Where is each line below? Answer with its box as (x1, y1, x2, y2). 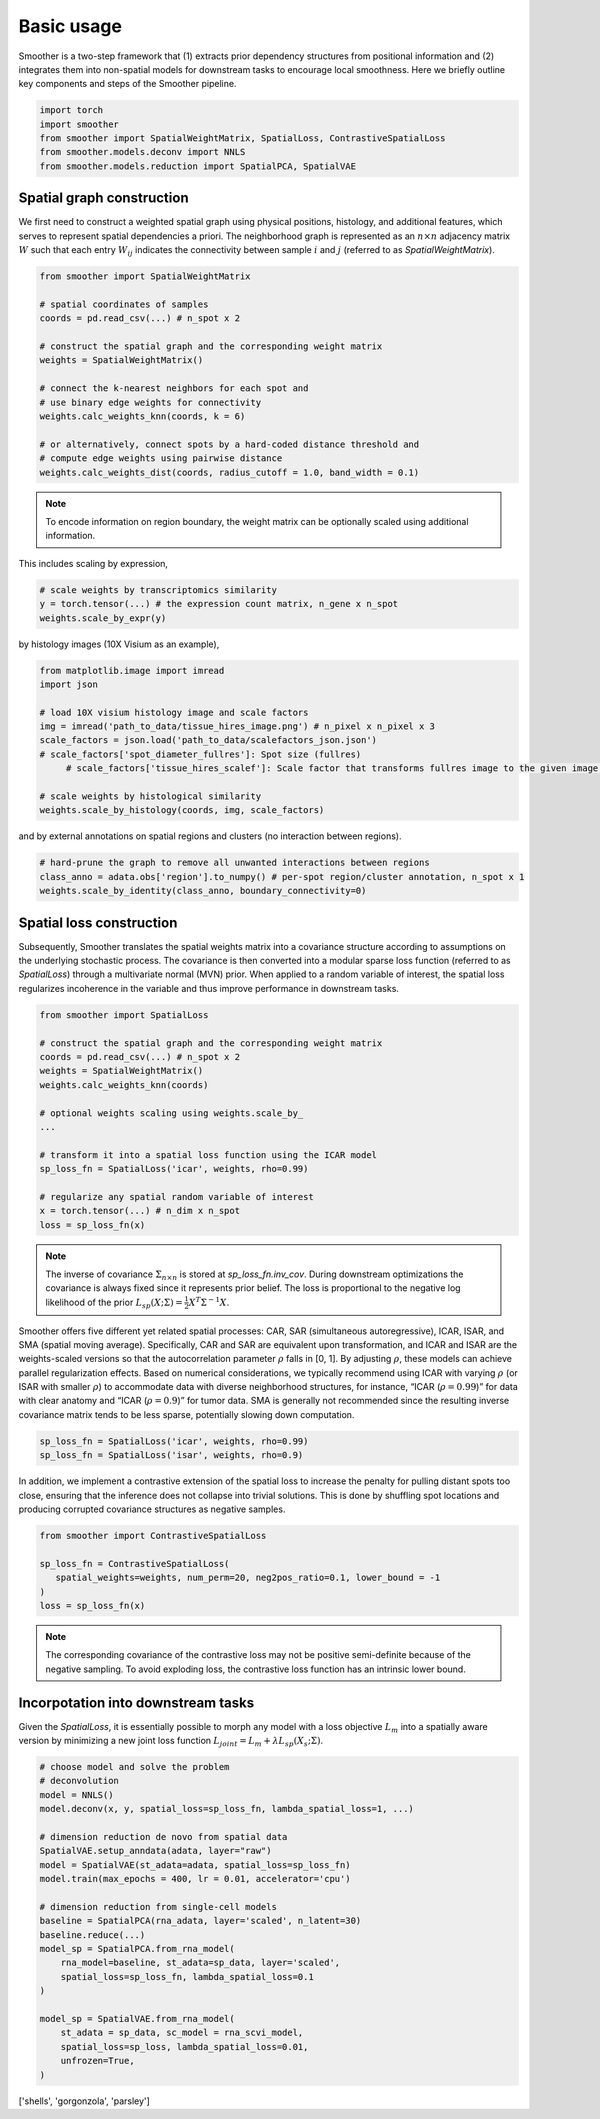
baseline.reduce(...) (39, 1929, 146, 1940)
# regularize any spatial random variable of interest (39, 1191, 314, 1202)
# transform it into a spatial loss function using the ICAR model (39, 1149, 378, 1160)
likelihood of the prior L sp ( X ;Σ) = (45, 1296, 184, 1310)
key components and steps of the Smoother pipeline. (18, 78, 237, 90)
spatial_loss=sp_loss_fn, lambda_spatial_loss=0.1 (60, 1971, 314, 1982)
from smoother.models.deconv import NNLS (39, 146, 246, 158)
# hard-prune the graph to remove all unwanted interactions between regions (39, 857, 430, 869)
